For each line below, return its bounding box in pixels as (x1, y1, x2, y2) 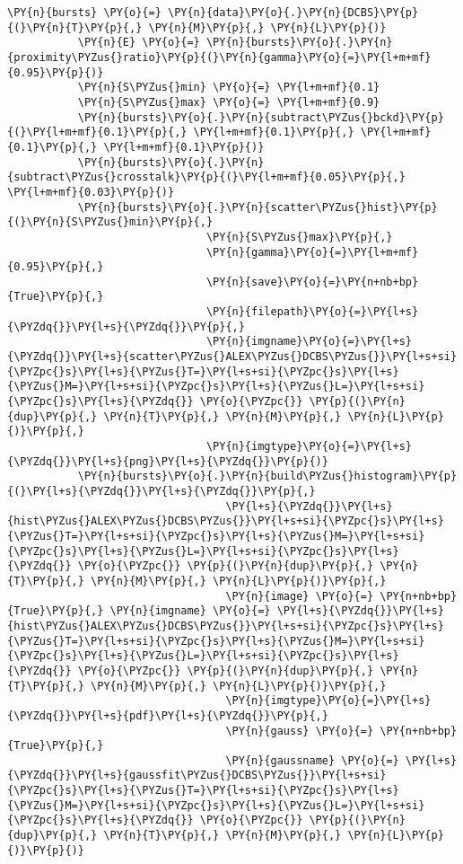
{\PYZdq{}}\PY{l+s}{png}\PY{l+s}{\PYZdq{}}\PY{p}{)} (7, 454, 328, 468)
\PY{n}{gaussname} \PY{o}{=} (225, 754, 399, 767)
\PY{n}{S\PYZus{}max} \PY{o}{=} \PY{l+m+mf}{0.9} (77, 95, 380, 109)
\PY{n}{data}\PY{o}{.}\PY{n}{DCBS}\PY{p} (167, 6, 419, 19)
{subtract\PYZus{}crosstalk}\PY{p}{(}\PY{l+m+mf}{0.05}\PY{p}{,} (7, 171, 406, 184)
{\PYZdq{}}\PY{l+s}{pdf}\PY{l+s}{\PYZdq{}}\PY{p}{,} (7, 709, 328, 722)
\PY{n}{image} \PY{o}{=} (225, 589, 374, 603)
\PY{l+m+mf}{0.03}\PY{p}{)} (7, 185, 175, 198)
